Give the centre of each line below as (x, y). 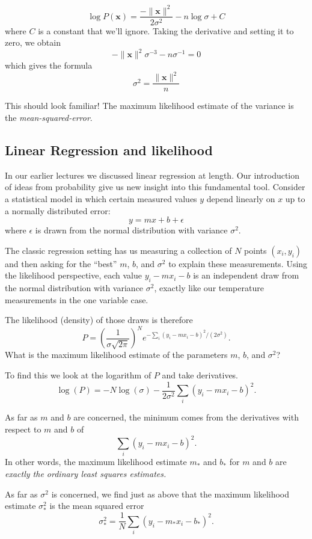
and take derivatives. (200, 375)
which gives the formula (49, 65)
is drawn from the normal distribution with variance (131, 230)
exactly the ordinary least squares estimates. (86, 474)
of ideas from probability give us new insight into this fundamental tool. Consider (155, 187)
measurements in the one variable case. (77, 299)
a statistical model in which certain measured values (101, 198)
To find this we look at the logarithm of (78, 375)
